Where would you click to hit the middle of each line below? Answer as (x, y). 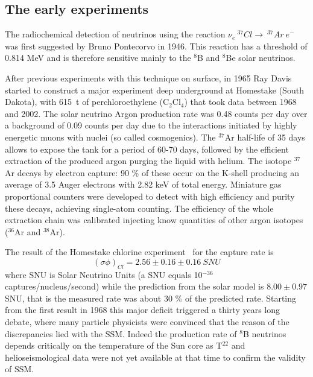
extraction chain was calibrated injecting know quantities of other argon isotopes (154, 220)
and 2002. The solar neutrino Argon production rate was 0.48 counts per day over (156, 113)
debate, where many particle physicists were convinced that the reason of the (147, 322)
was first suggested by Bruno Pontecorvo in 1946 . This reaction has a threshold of (156, 46)
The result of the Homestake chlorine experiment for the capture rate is (139, 252)
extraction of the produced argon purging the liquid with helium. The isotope (148, 161)
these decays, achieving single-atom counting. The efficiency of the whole (139, 208)
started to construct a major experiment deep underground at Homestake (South (154, 90)
